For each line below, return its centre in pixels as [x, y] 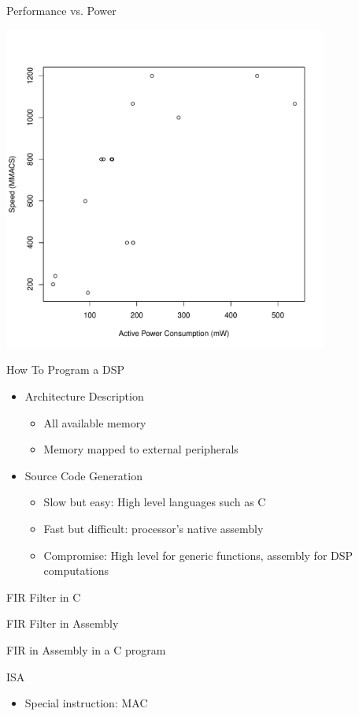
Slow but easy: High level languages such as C [155, 502]
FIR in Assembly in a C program [86, 649]
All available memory [95, 422]
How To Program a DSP [65, 369]
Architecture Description [84, 395]
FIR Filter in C [44, 597]
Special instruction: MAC [86, 703]
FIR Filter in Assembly [63, 623]
